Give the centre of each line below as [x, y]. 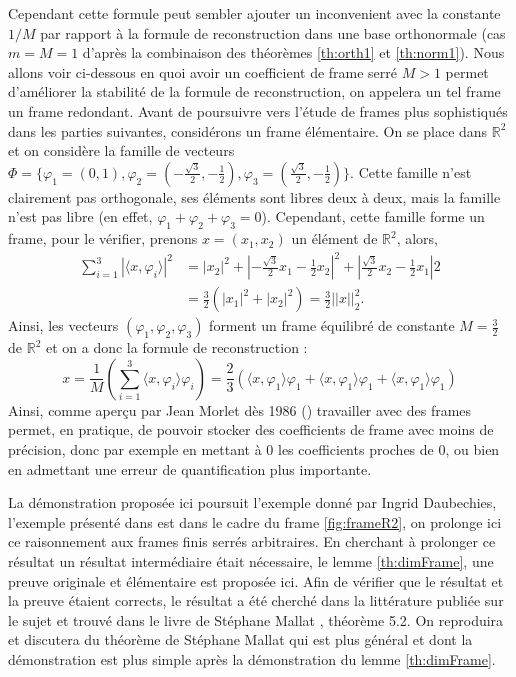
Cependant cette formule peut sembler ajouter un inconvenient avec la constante [254, 13]
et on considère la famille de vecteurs [121, 150]
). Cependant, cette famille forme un [373, 216]
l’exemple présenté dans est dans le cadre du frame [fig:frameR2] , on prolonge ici [255, 521]
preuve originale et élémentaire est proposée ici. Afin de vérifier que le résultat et [256, 580]
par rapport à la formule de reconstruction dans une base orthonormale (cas [273, 32]
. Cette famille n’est [411, 171]
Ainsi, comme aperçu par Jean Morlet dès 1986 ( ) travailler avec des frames [240, 409]
